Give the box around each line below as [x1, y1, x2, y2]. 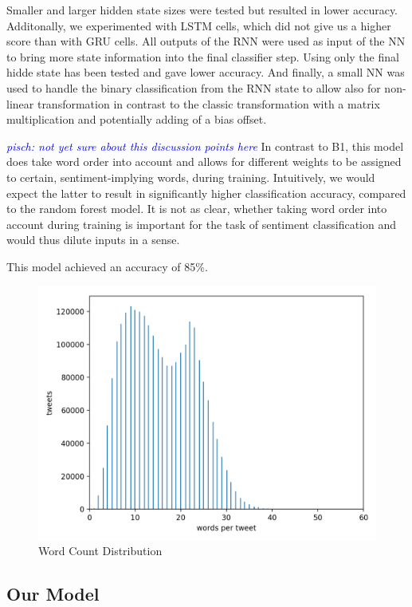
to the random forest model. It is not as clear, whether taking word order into [6, 200, 387, 217]
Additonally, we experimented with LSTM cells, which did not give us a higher [6, 17, 391, 34]
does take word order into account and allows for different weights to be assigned [6, 153, 402, 170]
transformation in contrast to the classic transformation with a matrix [37, 95, 380, 112]
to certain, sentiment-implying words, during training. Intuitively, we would [6, 168, 375, 185]
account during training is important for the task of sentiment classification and [6, 215, 397, 232]
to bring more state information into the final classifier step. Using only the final [6, 48, 399, 65]
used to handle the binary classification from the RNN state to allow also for [6, 79, 381, 96]
